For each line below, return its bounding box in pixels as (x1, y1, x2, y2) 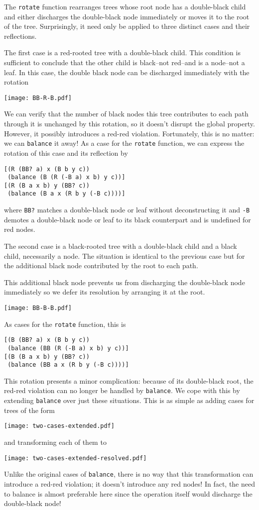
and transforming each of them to (4, 437, 107, 447)
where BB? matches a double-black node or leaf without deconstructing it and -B (4, 204, 250, 215)
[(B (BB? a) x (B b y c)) (4, 336, 90, 344)
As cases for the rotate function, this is (4, 318, 126, 329)
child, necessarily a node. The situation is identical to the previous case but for (4, 250, 245, 261)
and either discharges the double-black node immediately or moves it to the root (4, 11, 250, 21)
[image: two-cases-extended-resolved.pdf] (4, 454, 147, 462)
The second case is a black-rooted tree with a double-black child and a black (4, 240, 237, 251)
